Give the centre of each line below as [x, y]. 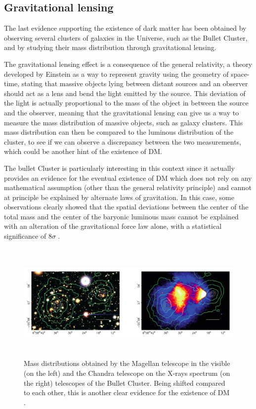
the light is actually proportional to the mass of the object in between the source [126, 103]
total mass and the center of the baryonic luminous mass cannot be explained [121, 216]
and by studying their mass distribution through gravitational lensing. [110, 47]
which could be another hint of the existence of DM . [83, 151]
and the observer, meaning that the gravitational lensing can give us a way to [122, 112]
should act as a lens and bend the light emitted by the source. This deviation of [125, 93]
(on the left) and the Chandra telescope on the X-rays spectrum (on [127, 373]
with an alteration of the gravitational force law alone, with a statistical [113, 226]
